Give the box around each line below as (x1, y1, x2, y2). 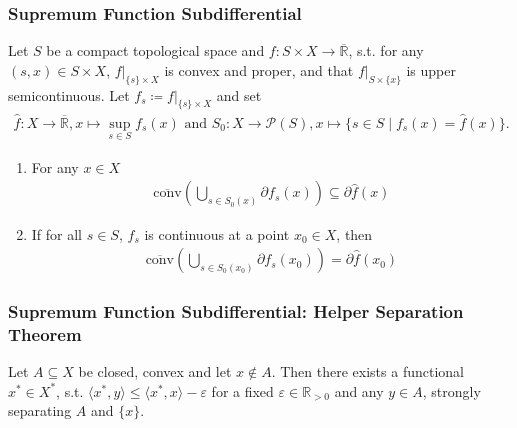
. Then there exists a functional (271, 361, 464, 382)
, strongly (422, 380, 481, 401)
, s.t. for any (348, 40, 424, 61)
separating (8, 400, 72, 421)
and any (334, 380, 384, 401)
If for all (31, 223, 83, 244)
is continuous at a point (144, 223, 290, 244)
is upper (406, 59, 456, 80)
